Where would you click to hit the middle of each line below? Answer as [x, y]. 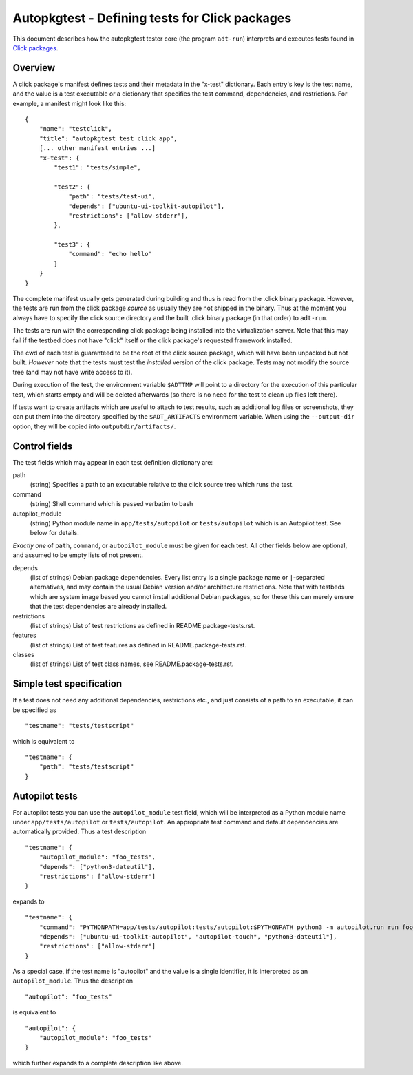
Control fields [43, 446]
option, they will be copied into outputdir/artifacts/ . [94, 426]
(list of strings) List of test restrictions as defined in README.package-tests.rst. [142, 625]
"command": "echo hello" [110, 254]
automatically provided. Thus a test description [80, 832]
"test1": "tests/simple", [97, 167]
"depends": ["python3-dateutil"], [97, 867]
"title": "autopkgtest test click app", [108, 138]
